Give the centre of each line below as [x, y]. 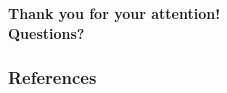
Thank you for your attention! [114, 13]
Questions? [46, 32]
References [52, 77]
